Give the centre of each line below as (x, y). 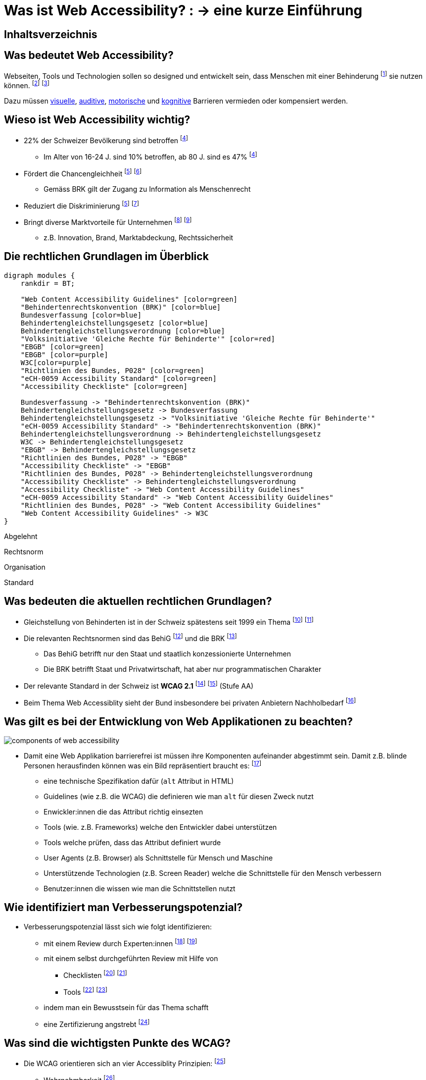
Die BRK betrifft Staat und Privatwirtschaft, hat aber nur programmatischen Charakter (183, 669)
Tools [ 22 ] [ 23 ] (85, 991)
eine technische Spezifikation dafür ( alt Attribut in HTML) (139, 781)
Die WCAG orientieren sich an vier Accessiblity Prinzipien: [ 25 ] (125, 1063)
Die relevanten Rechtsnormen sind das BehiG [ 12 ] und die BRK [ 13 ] (130, 638)
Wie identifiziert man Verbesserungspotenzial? (123, 908)
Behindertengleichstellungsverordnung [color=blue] (123, 331)
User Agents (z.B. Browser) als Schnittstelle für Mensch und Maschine (158, 858)
